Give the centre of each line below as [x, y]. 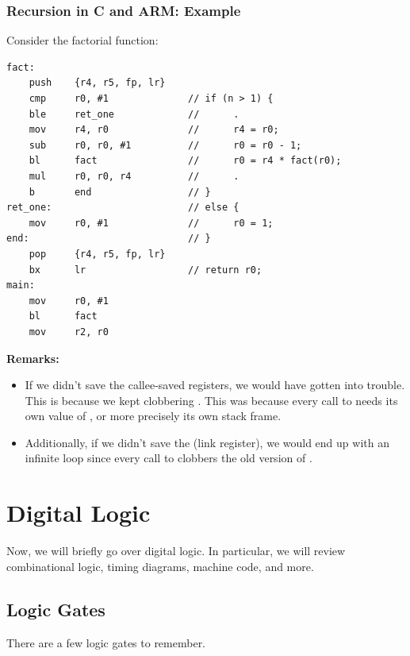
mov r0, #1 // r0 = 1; [151, 223]
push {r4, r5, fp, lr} [97, 83]
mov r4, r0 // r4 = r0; [154, 130]
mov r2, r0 [69, 332]
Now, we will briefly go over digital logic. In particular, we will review [176, 551]
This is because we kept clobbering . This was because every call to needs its [211, 400]
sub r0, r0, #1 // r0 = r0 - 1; [165, 145]
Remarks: [33, 358]
